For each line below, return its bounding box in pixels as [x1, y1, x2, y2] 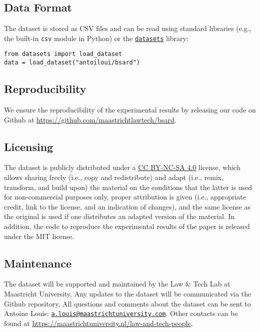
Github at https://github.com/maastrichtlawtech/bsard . [4, 114, 176, 124]
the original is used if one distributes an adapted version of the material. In [4, 211, 235, 221]
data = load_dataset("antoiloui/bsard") [4, 59, 140, 66]
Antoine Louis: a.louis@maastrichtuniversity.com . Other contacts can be [4, 308, 238, 318]
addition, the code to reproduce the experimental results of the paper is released [4, 220, 250, 231]
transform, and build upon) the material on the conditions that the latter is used [4, 181, 252, 192]
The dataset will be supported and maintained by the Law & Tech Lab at [4, 278, 230, 289]
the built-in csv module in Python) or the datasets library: [4, 32, 188, 43]
